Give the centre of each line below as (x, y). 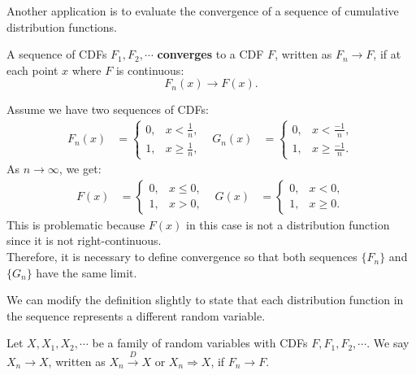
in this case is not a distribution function (288, 224)
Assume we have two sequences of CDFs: (108, 109)
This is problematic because (76, 224)
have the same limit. (87, 272)
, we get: (80, 169)
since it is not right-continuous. (84, 240)
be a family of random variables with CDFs (200, 343)
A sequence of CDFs (57, 54)
